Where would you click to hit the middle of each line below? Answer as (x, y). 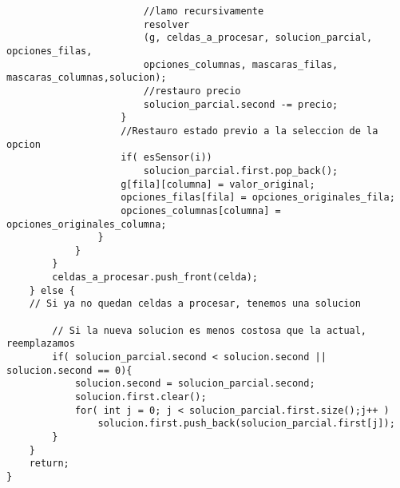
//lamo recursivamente (204, 11)
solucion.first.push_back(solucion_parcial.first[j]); (246, 424)
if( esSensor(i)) (166, 158)
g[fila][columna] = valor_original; (218, 184)
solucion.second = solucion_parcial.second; (195, 384)
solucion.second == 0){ (69, 370)
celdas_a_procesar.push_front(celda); (155, 278)
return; (49, 464)
